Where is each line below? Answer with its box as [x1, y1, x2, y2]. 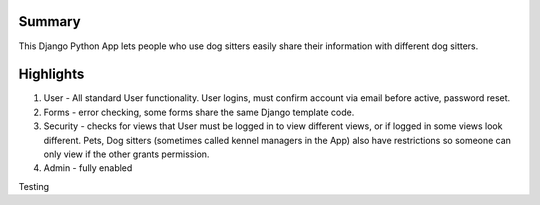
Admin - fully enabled [43, 162, 133, 174]
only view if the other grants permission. [43, 148, 210, 160]
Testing [18, 180, 50, 192]
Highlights [18, 66, 85, 83]
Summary [18, 13, 81, 30]
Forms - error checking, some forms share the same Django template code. [43, 106, 355, 118]
